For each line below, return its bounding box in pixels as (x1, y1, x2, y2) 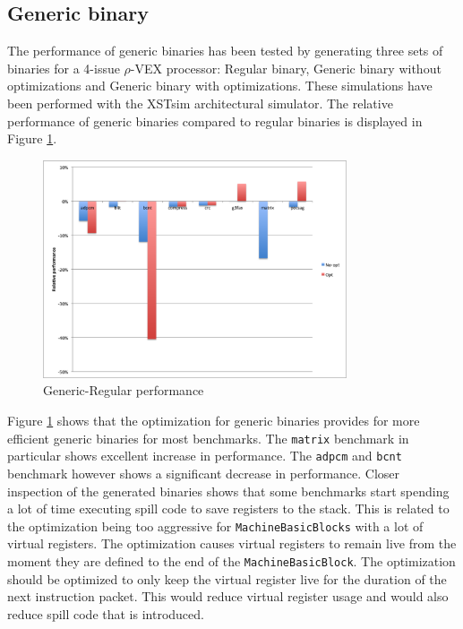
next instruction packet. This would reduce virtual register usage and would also (7, 587, 449, 606)
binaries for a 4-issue (7, 58, 120, 77)
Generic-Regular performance (43, 381, 204, 400)
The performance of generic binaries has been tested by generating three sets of (7, 41, 443, 60)
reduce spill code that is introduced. (7, 604, 204, 623)
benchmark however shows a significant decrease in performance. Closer (7, 463, 400, 482)
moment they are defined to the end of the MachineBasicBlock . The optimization (7, 552, 456, 571)
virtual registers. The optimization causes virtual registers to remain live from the (7, 534, 457, 553)
